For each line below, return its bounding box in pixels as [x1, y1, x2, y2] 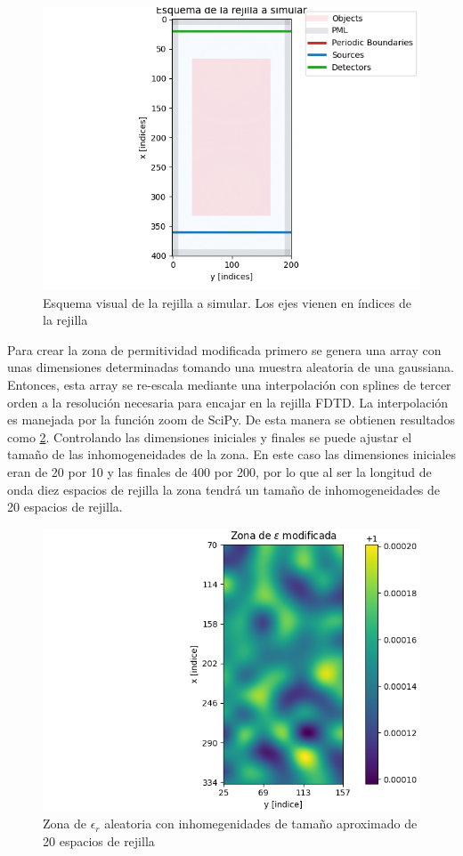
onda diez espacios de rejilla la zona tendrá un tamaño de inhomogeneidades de [7, 480, 441, 498]
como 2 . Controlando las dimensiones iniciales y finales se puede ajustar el [7, 427, 412, 446]
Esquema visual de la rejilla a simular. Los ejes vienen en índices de [43, 293, 411, 311]
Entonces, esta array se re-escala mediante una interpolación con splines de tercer [7, 375, 451, 393]
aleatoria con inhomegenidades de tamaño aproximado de [104, 814, 418, 833]
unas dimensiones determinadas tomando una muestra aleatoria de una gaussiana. [7, 358, 454, 376]
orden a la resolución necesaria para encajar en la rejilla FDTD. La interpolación [7, 392, 449, 411]
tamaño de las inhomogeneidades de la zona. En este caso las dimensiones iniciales [7, 445, 456, 464]
